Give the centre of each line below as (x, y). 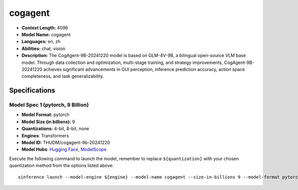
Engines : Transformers (45, 135)
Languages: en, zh (41, 42)
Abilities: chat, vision (43, 48)
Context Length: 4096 (45, 28)
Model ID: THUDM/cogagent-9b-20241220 (66, 142)
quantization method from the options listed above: (61, 166)
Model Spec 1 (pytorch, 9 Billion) (49, 105)
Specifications (32, 91)
